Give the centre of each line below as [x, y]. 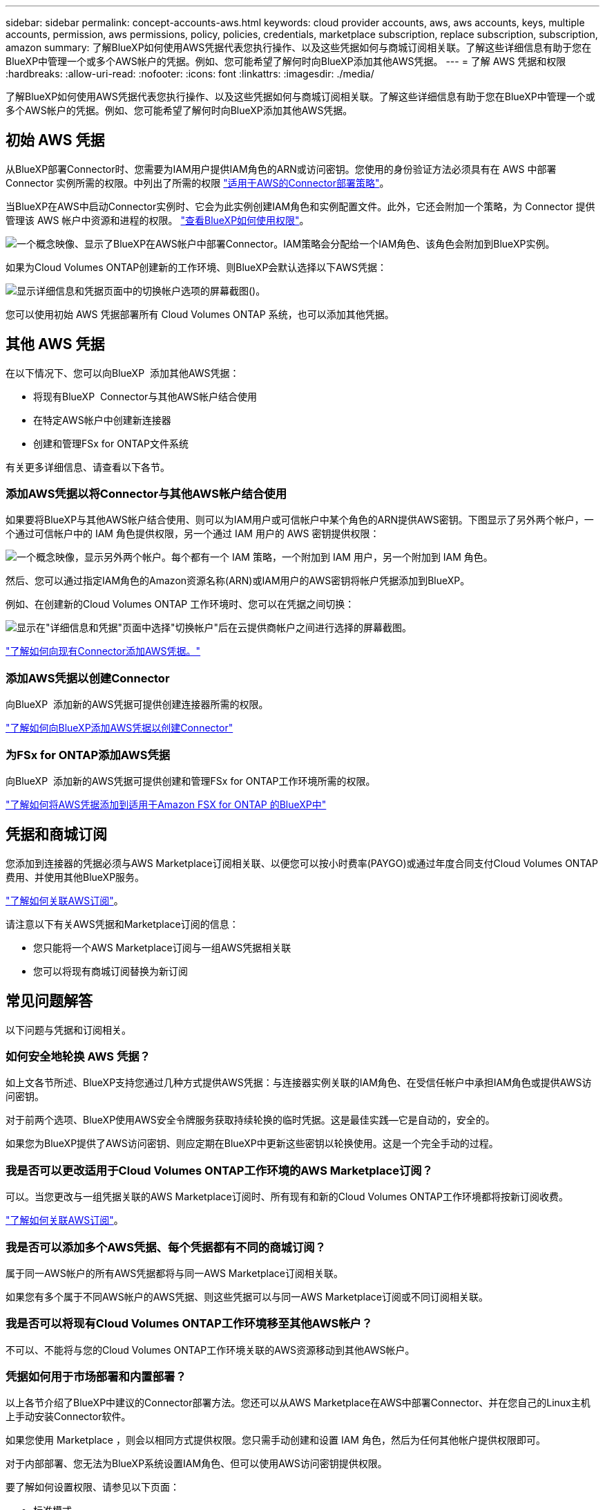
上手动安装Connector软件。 [68, 1417]
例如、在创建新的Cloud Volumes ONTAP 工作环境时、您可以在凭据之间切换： [180, 604]
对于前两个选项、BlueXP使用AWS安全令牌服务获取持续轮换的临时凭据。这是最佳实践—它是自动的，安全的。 [250, 1120]
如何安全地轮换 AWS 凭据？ [78, 1056]
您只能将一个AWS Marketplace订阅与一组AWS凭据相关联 [162, 947]
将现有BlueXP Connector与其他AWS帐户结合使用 [145, 396]
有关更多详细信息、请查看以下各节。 [88, 467]
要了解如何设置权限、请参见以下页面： [93, 1487]
